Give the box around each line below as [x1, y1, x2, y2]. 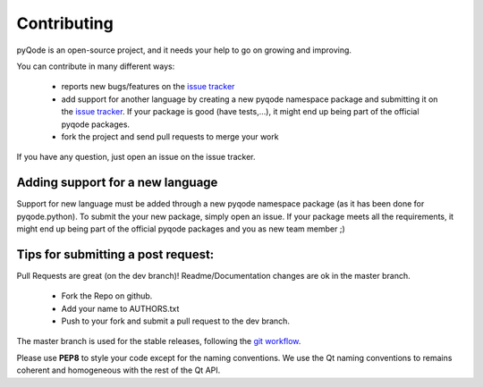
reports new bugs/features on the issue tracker [61, 81, 235, 92]
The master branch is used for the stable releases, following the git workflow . [16, 336, 301, 347]
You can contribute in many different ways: [16, 61, 175, 72]
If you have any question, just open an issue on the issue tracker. [16, 152, 256, 163]
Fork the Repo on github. [61, 290, 153, 301]
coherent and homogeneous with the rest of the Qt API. [16, 365, 221, 375]
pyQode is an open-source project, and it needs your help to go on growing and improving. [16, 45, 352, 55]
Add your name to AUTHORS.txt [61, 303, 180, 314]
